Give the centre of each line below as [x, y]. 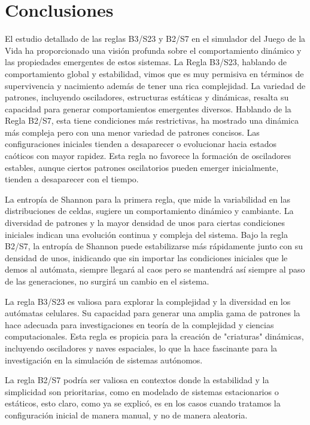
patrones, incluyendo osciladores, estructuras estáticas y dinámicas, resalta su [147, 97]
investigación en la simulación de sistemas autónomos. [104, 360]
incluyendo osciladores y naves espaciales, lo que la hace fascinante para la [141, 348]
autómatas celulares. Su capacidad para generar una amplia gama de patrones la [153, 313]
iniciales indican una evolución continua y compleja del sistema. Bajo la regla [146, 234]
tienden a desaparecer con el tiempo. [72, 179]
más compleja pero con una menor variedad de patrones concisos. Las [132, 132]
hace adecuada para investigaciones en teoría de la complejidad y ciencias [139, 324]
